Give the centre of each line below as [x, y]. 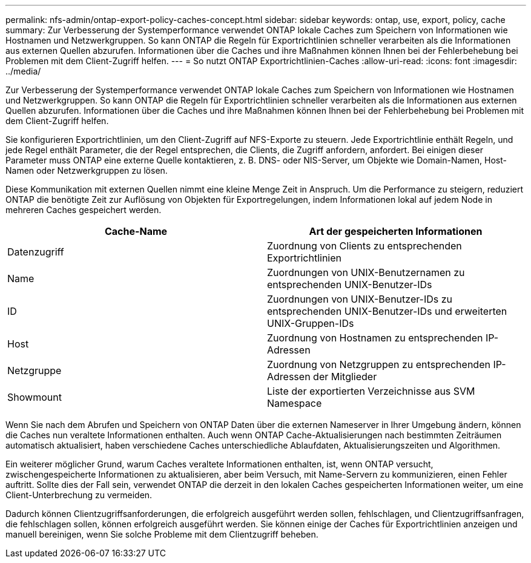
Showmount [35, 397]
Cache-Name [136, 231]
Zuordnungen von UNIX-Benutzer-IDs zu [360, 299]
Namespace [295, 403]
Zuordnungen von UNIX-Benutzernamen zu [366, 272]
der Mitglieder [345, 377]
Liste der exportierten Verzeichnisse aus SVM [371, 391]
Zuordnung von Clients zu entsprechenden [364, 246]
